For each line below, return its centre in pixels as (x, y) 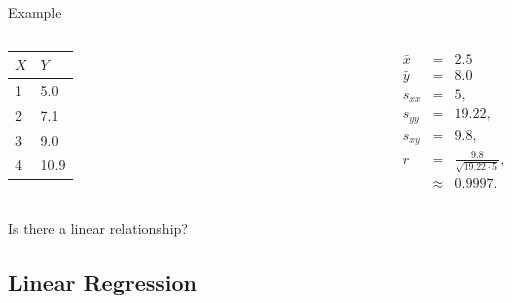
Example (35, 12)
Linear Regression (102, 282)
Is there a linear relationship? (98, 228)
